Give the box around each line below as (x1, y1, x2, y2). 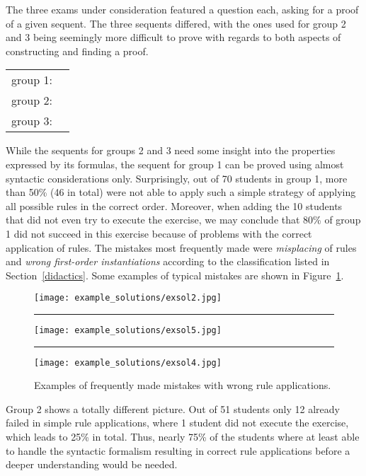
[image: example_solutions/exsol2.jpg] (34, 293, 222, 303)
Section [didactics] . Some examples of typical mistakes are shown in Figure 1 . (6, 267, 344, 282)
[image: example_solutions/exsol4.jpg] (34, 357, 222, 368)
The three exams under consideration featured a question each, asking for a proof (6, 2, 359, 16)
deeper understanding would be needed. (6, 457, 178, 472)
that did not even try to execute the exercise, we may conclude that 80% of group (6, 212, 361, 227)
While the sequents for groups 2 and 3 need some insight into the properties (6, 143, 336, 158)
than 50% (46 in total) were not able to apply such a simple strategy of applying (6, 185, 356, 199)
